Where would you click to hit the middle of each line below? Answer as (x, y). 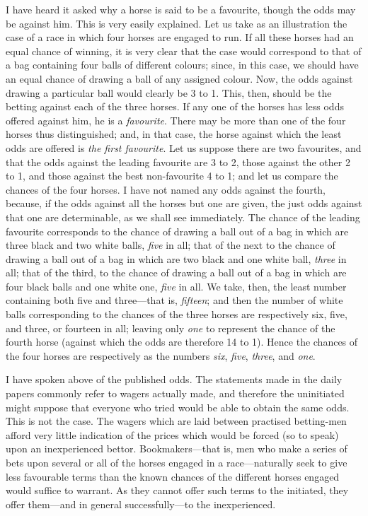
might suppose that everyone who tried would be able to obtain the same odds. (178, 407)
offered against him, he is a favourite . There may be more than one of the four (176, 120)
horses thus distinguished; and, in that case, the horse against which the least (174, 134)
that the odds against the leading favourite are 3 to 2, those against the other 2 (178, 162)
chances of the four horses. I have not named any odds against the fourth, (166, 189)
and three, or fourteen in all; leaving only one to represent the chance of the (171, 328)
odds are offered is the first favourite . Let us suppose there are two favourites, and (184, 147)
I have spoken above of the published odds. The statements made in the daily (174, 379)
